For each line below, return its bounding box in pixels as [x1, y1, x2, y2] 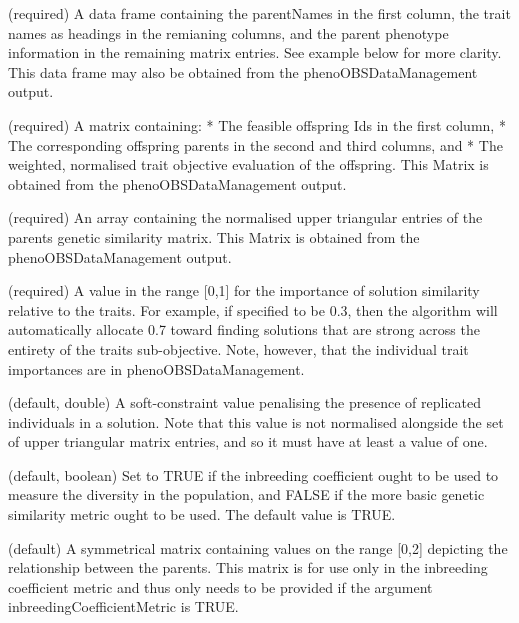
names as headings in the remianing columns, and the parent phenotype [8, 22, 449, 43]
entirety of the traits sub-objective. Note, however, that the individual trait [8, 338, 469, 359]
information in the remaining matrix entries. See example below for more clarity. [8, 42, 502, 63]
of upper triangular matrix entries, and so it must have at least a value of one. [8, 431, 488, 452]
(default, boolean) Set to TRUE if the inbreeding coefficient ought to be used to [8, 464, 499, 485]
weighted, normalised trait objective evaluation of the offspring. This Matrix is [8, 154, 489, 175]
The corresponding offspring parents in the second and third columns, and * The [8, 134, 503, 155]
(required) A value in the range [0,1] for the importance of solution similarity [8, 280, 480, 301]
